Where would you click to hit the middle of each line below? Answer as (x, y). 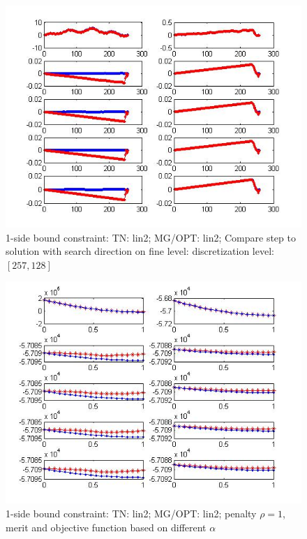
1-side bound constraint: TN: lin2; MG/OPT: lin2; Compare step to (151, 237)
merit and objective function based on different (106, 527)
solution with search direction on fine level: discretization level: (140, 251)
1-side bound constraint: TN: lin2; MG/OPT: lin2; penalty (131, 513)
